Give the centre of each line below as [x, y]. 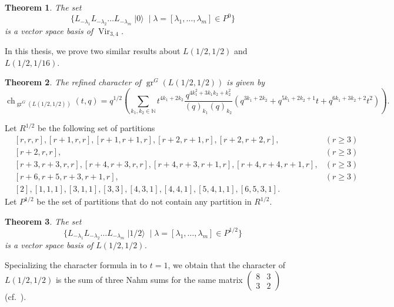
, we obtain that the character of [226, 264]
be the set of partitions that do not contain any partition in [144, 201]
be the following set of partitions [96, 128]
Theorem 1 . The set [43, 7]
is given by [246, 82]
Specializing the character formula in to [76, 264]
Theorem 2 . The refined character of [73, 82]
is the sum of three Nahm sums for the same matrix [149, 280]
